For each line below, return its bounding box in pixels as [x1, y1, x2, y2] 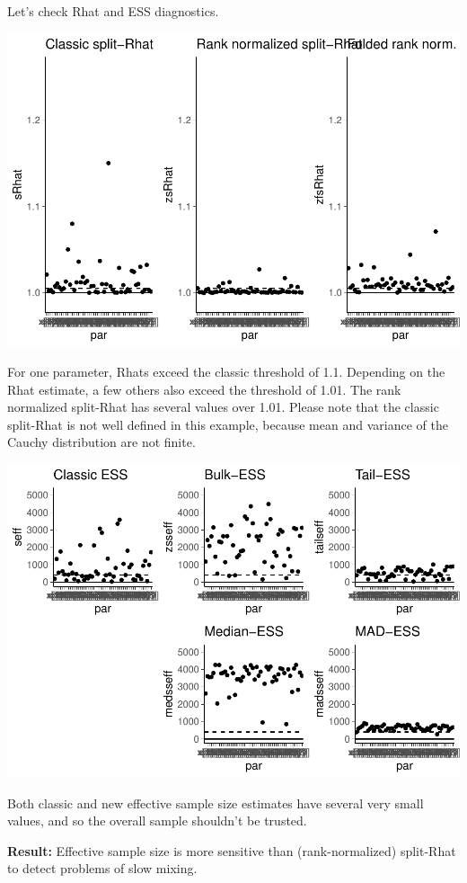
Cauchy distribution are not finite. [7, 433, 196, 451]
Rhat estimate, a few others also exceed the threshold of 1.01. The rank [7, 379, 401, 398]
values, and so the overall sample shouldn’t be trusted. [7, 811, 307, 830]
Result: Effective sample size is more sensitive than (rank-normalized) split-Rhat [7, 841, 456, 860]
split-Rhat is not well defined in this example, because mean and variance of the [7, 415, 448, 433]
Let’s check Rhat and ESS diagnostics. [7, 2, 219, 20]
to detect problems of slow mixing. [7, 859, 198, 878]
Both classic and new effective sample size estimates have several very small [7, 793, 424, 812]
